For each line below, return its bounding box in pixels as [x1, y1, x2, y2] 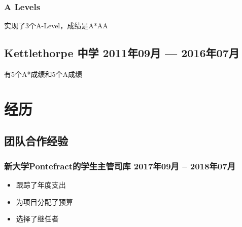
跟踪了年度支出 [16, 179, 66, 190]
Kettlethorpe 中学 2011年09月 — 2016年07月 [4, 45, 239, 61]
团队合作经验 [4, 133, 68, 149]
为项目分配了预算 [16, 196, 73, 207]
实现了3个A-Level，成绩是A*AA [4, 20, 108, 31]
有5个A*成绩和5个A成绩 [4, 69, 82, 79]
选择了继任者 [16, 213, 59, 224]
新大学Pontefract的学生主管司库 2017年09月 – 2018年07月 [4, 159, 236, 172]
